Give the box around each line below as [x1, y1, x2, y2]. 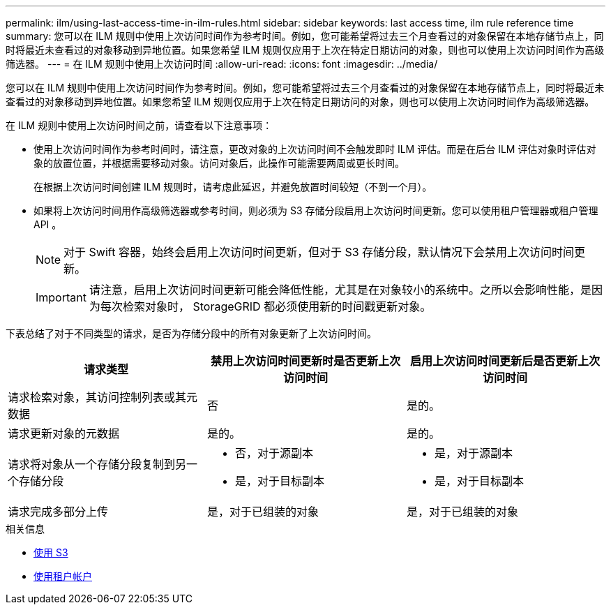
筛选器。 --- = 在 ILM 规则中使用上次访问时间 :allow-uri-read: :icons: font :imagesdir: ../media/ [6, 58, 438, 70]
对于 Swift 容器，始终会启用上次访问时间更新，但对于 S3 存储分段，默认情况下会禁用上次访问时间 [63, 245, 575, 259]
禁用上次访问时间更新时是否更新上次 [210, 354, 400, 368]
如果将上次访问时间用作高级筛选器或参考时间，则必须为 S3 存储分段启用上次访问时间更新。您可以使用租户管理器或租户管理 [33, 204, 598, 216]
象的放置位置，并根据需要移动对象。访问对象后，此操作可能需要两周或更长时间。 [33, 157, 405, 169]
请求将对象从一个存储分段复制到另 [8, 457, 187, 471]
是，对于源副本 [434, 446, 513, 460]
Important [36, 290, 86, 304]
